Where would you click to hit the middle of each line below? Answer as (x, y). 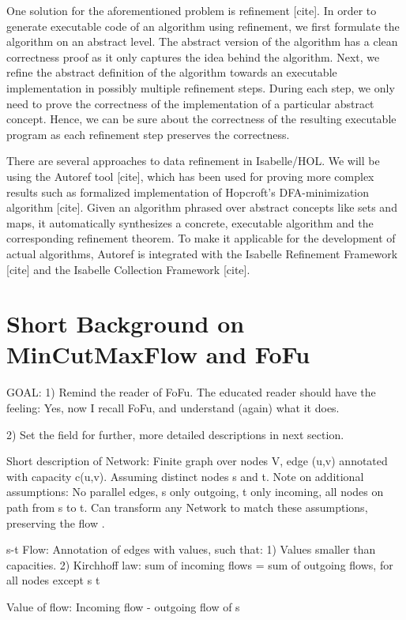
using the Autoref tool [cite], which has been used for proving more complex (190, 176)
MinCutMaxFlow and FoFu (158, 354)
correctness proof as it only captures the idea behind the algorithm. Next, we (193, 56)
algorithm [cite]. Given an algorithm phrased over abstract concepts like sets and (202, 207)
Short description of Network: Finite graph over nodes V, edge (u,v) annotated (197, 461)
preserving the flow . (56, 522)
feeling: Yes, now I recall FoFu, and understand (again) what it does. (173, 408)
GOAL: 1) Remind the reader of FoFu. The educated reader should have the (191, 392)
